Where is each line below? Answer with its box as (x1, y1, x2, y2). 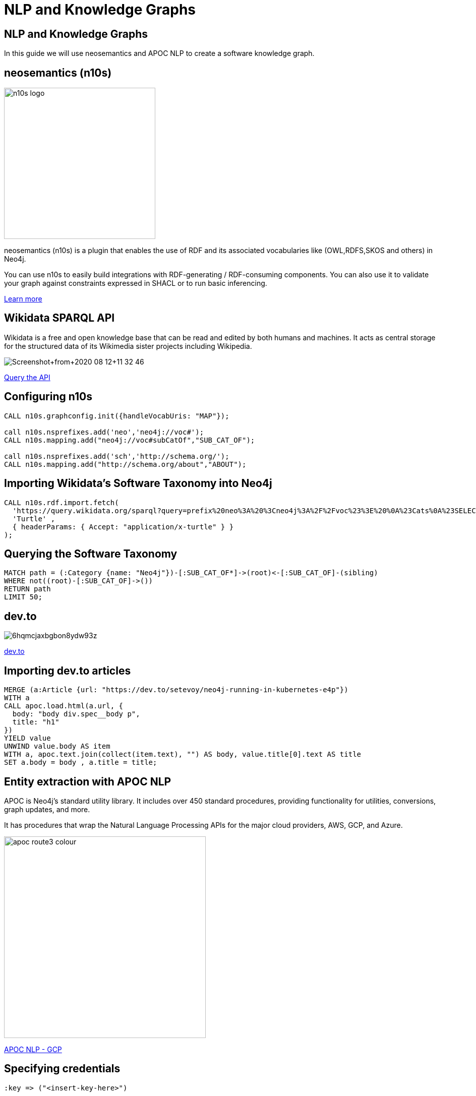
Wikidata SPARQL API (4, 312, 115, 325)
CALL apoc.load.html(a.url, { (4, 702, 124, 710)
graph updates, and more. (4, 805, 90, 814)
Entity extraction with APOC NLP (4, 775, 171, 788)
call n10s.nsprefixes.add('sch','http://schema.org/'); (4, 452, 229, 460)
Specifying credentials (4, 1062, 121, 1075)
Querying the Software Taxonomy (4, 547, 177, 560)
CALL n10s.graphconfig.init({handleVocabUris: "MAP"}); (4, 411, 229, 420)
